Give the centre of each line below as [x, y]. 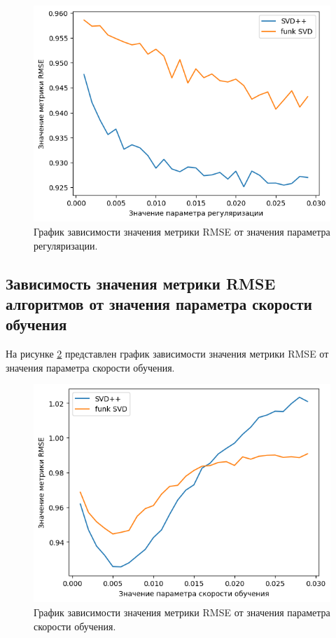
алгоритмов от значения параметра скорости [159, 303]
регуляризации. [66, 245]
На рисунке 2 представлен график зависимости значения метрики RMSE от [167, 354]
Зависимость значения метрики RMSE [141, 283]
